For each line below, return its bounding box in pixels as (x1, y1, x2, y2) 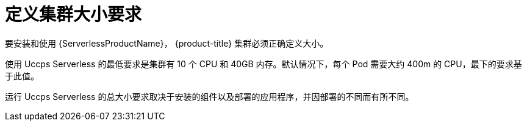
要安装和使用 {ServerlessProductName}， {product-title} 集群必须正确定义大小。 (5, 38, 329, 48)
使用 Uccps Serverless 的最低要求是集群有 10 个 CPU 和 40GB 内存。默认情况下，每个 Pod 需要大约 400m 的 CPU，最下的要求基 (5, 58, 522, 69)
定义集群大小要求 (5, 4, 142, 25)
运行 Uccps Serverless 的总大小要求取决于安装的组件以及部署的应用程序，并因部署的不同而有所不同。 (5, 91, 414, 102)
